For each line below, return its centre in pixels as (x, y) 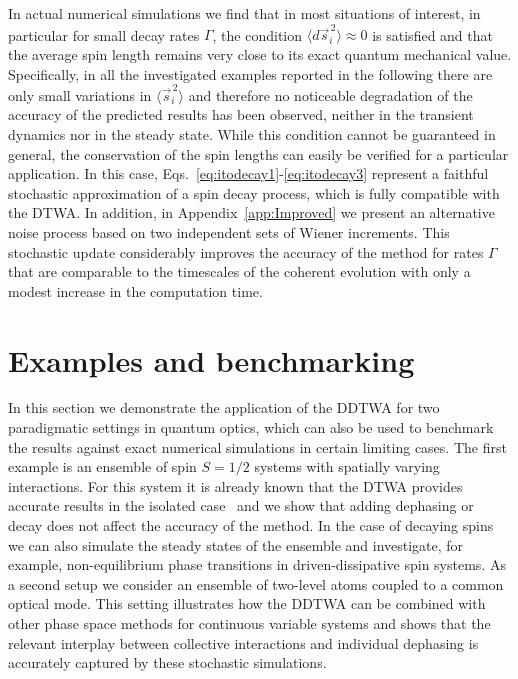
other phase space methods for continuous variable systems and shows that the (249, 623)
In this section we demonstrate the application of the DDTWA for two (224, 407)
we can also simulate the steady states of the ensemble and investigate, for (236, 544)
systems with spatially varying (347, 466)
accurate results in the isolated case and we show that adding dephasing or (241, 505)
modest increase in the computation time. (135, 290)
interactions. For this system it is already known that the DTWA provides (235, 485)
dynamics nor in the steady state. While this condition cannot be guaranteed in (252, 134)
